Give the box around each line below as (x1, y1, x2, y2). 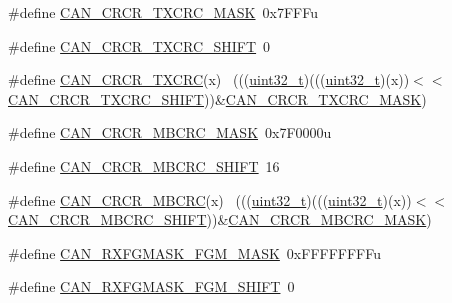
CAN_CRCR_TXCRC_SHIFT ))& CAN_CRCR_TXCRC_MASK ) (8, 88, 427, 109)
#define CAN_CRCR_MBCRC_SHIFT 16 (8, 155, 280, 176)
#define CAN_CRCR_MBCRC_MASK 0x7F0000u (8, 122, 332, 143)
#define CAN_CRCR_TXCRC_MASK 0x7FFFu (8, 2, 318, 22)
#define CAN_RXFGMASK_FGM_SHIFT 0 (8, 276, 295, 297)
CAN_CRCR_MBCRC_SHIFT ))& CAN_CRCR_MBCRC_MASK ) (8, 209, 432, 230)
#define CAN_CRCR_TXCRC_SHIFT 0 (8, 35, 271, 56)
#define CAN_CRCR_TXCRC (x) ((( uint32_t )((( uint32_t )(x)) (8, 69, 410, 90)
